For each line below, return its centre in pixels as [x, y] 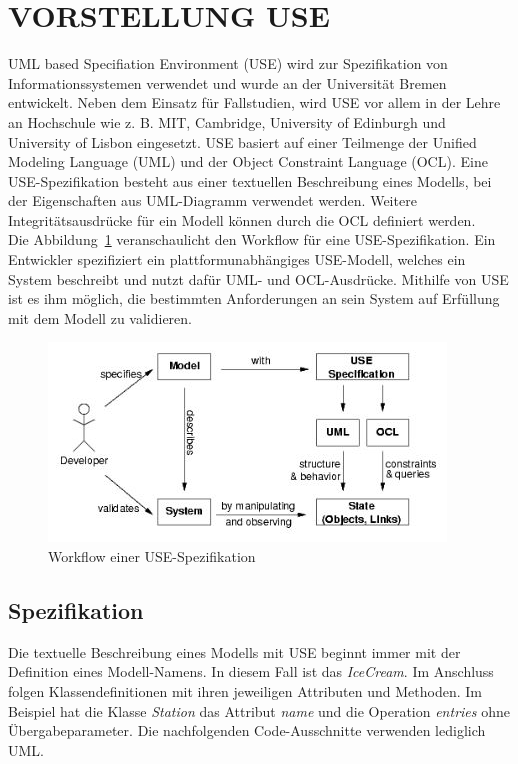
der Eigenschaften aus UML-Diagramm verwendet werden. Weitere [212, 200]
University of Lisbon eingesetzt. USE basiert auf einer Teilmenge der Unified [242, 141]
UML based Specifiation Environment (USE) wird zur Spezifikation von [228, 63]
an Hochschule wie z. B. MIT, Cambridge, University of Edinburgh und [227, 121]
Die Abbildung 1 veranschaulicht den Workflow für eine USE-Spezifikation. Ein [252, 239]
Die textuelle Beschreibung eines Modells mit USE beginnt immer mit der [234, 651]
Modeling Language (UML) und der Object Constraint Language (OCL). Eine [248, 161]
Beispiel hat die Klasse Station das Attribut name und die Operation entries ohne [259, 710]
